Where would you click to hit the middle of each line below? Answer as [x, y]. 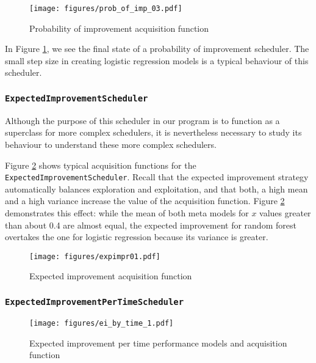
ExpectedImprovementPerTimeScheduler [95, 302]
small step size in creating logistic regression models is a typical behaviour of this [157, 60]
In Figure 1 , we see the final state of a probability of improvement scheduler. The [157, 49]
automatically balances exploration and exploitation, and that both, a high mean [156, 189]
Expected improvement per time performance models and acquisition [158, 343]
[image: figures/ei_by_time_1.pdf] [102, 323]
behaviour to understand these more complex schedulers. [111, 144]
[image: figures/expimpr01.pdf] [95, 256]
